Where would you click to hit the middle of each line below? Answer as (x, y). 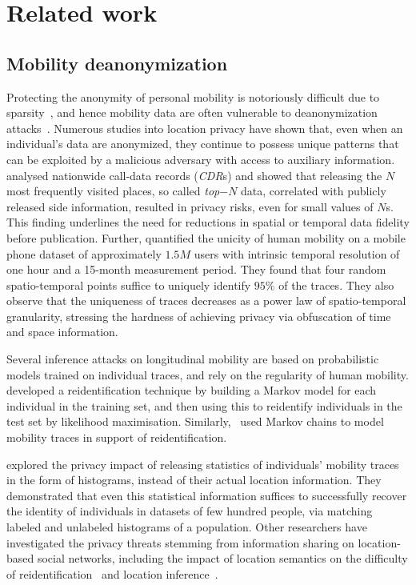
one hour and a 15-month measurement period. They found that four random (196, 269)
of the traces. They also (336, 284)
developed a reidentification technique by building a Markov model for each (192, 390)
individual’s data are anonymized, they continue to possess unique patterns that (203, 144)
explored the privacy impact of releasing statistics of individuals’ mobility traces (203, 464)
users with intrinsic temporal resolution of (297, 253)
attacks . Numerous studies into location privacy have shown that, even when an (205, 128)
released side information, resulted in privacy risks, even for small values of (190, 206)
